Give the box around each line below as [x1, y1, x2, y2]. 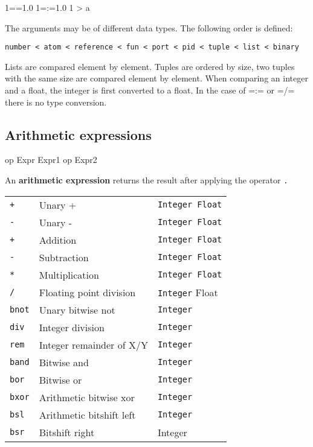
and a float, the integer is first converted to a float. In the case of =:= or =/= [5, 84, 295, 97]
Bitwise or [39, 372, 82, 387]
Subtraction [39, 250, 89, 264]
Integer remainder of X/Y [39, 337, 148, 352]
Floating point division [39, 285, 136, 299]
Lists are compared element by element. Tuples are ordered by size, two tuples [5, 60, 295, 72]
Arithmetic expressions [5, 125, 152, 144]
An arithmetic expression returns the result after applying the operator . [5, 174, 288, 186]
